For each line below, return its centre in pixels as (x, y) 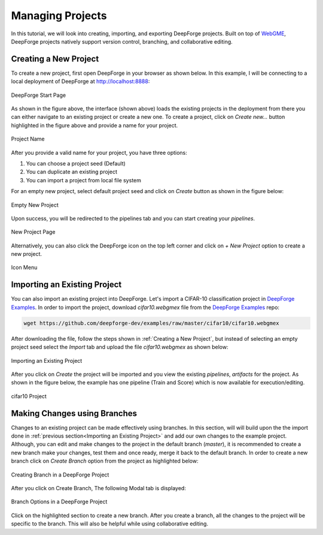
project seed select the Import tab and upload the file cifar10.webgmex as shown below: (120, 347)
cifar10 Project (29, 396)
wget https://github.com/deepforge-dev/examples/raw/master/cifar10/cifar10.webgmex (151, 323)
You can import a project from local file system (84, 180)
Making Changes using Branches (74, 413)
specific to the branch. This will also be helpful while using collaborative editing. (110, 524)
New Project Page (33, 232)
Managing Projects (59, 16)
